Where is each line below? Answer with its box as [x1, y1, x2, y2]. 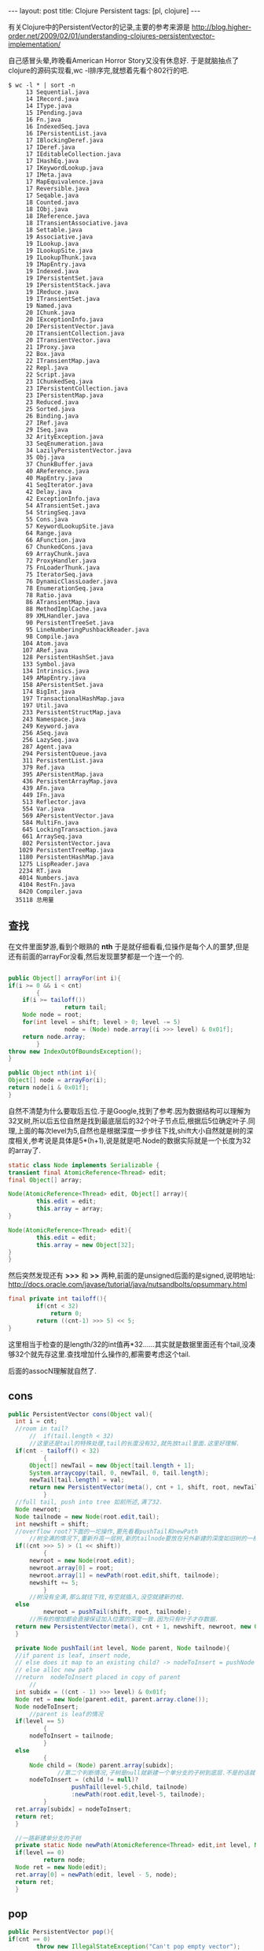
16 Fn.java [25, 116, 61, 124]
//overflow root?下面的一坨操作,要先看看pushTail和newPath [15, 1527, 199, 1535]
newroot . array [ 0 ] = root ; [28, 1563, 114, 1572]
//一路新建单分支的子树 [15, 1834, 81, 1842]
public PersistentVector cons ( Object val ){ [8, 1410, 153, 1419]
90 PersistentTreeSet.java [25, 619, 114, 627]
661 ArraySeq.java [22, 833, 82, 840]
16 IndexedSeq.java [25, 123, 90, 131]
